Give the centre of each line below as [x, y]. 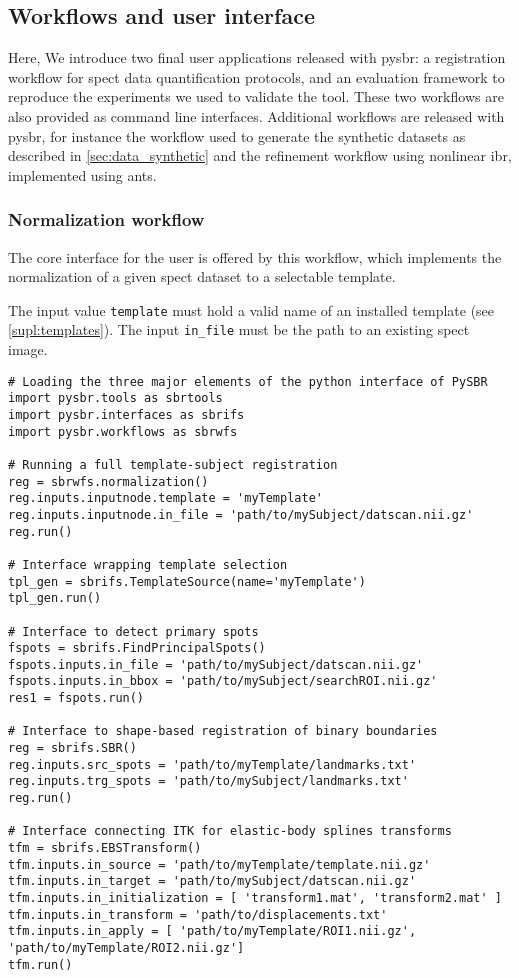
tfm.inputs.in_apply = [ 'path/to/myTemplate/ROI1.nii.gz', [212, 931]
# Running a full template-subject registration [173, 464]
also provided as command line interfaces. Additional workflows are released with [256, 115]
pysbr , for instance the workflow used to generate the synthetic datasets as [237, 135]
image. [28, 349]
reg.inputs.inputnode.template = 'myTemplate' [165, 498]
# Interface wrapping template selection [148, 564]
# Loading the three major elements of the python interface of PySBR [248, 381]
